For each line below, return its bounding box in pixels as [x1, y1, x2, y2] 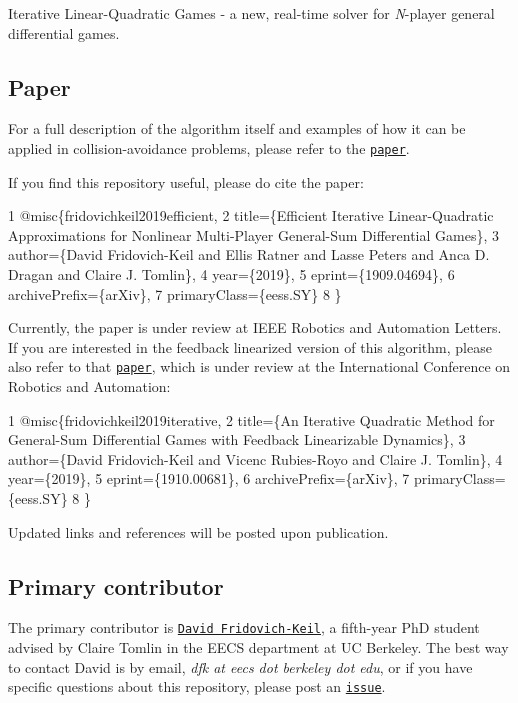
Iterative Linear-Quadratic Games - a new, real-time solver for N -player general [8, 3, 495, 23]
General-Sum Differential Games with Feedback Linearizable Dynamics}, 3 [8, 429, 466, 450]
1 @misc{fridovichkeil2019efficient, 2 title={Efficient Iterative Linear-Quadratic [8, 205, 494, 226]
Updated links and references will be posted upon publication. [8, 521, 389, 542]
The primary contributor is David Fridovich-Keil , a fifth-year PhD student [8, 617, 480, 638]
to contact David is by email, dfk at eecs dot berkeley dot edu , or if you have [8, 656, 473, 677]
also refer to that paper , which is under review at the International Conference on [8, 356, 511, 377]
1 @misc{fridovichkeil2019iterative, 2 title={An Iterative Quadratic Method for [8, 409, 495, 430]
